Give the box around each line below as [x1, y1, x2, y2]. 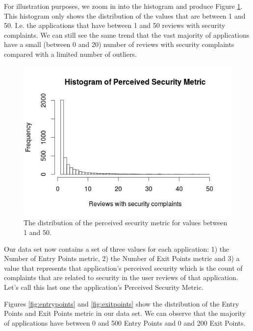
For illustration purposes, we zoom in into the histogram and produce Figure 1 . [4, 1, 243, 11]
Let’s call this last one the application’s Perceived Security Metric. [4, 282, 203, 292]
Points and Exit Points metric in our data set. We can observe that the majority [4, 308, 246, 318]
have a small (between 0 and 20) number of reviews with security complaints [4, 39, 234, 49]
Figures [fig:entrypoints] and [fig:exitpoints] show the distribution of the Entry [4, 298, 239, 308]
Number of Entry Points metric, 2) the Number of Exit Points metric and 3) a [4, 253, 240, 263]
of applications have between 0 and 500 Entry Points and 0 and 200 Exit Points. [4, 317, 246, 328]
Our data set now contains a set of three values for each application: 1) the [4, 243, 229, 254]
